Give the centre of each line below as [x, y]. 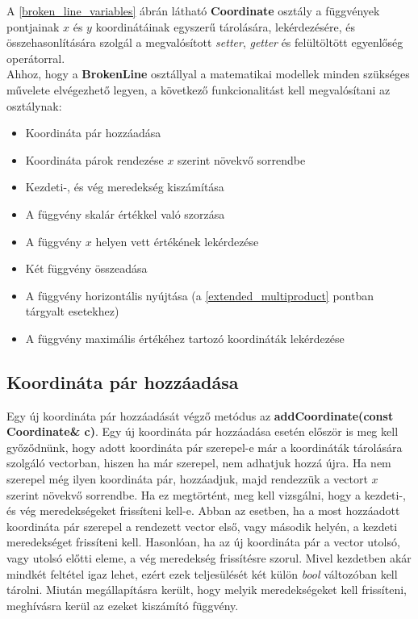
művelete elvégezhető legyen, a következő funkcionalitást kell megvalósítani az [199, 89]
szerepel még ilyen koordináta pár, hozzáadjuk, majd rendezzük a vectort [187, 479]
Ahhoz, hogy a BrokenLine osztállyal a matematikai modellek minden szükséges [208, 74]
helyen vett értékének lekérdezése [177, 241]
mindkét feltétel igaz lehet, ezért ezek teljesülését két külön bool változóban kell [202, 573]
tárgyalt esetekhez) [72, 311]
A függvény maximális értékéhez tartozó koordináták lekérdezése [185, 338]
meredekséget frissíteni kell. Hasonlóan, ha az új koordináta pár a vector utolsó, [203, 542]
